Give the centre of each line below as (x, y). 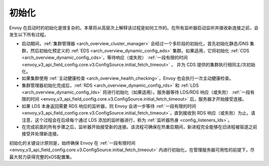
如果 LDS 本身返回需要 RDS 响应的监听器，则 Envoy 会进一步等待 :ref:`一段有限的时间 (109, 106)
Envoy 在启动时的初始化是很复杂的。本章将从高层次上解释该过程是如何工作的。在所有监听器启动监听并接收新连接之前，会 (134, 28)
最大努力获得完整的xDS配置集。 (42, 157)
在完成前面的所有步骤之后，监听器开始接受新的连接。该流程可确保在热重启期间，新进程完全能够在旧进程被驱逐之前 (139, 127)
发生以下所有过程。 (29, 34)
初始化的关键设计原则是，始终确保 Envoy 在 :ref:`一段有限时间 (72, 143)
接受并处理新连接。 (41, 134)
